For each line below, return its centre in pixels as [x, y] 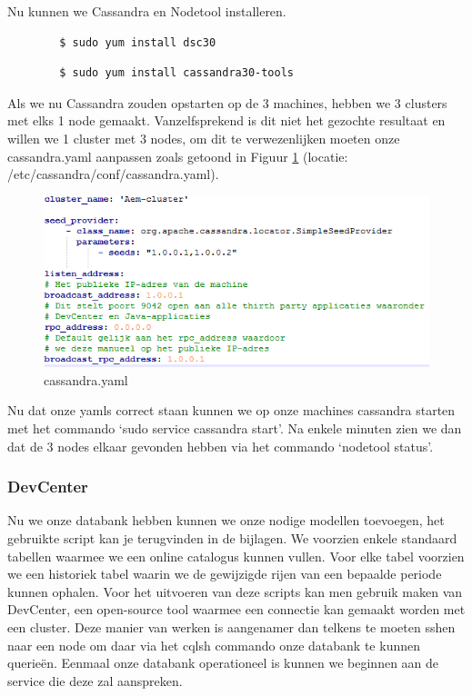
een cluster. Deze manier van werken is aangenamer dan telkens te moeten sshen [231, 626]
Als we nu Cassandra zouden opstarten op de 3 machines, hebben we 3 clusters [227, 102]
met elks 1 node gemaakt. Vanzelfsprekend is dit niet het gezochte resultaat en [226, 120]
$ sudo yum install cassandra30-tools [176, 73]
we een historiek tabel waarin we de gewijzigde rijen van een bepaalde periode [225, 574]
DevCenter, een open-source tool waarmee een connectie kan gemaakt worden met [236, 609]
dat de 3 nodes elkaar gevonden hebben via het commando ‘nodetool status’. [221, 446]
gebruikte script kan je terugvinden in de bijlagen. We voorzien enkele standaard [232, 537]
